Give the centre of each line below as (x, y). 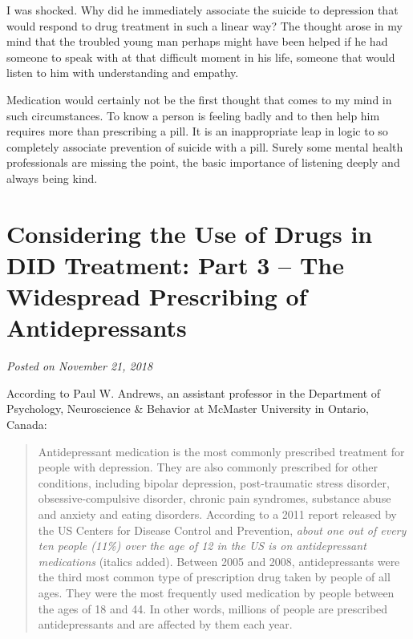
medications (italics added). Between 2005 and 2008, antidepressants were (219, 561)
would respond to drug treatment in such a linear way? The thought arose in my (204, 25)
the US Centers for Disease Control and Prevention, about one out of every (222, 530)
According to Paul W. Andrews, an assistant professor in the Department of (194, 392)
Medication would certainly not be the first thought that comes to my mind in (199, 99)
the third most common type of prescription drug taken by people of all (214, 577)
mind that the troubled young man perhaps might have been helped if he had (197, 41)
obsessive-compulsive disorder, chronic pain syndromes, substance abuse (215, 498)
